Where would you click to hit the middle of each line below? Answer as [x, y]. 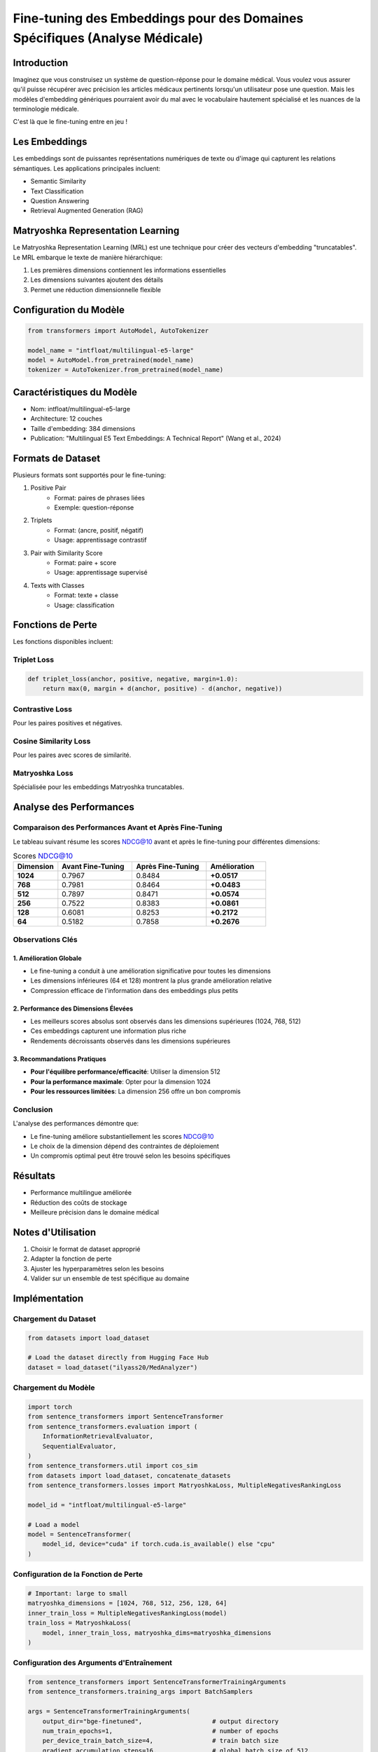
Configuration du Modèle [69, 309]
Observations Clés [45, 939]
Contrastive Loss [43, 709]
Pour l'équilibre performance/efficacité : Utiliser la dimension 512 [125, 1072]
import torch [50, 1407]
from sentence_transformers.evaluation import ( [113, 1426]
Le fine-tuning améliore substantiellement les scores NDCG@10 [122, 1136]
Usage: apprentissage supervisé [101, 573]
